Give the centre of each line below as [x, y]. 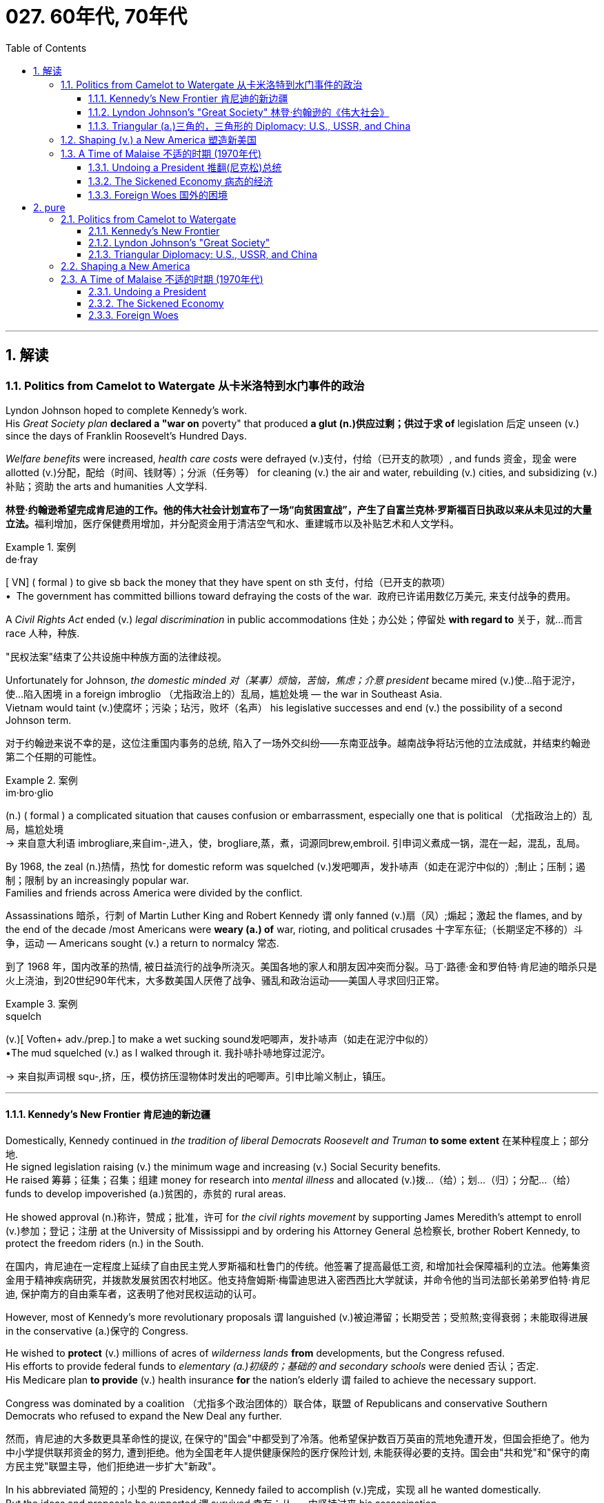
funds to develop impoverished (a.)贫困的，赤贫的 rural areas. [146, 1194]
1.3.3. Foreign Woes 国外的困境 [158, 195]
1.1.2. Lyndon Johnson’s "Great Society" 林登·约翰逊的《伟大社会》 [239, 112]
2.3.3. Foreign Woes [134, 315]
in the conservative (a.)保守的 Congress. [97, 1331]
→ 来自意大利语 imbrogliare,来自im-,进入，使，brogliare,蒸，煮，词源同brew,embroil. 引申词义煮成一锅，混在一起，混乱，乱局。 [296, 843]
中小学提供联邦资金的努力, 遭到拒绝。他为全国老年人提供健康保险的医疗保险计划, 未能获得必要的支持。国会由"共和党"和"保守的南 [298, 1453]
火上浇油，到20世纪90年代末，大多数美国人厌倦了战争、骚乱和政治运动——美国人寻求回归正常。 [225, 980]
